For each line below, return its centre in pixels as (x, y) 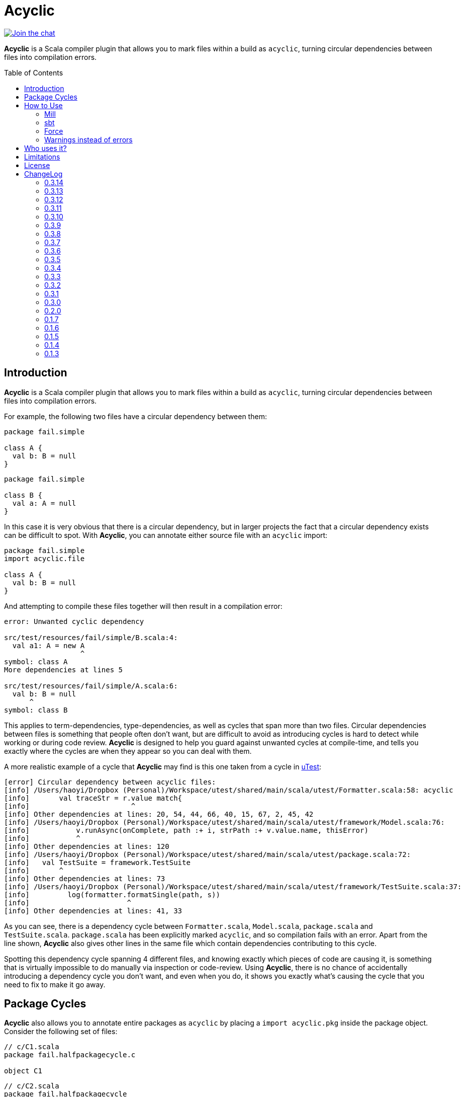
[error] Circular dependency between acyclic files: (110, 782)
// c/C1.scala (32, 1047)
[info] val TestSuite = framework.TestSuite (97, 862)
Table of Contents (34, 72)
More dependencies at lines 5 (64, 670)
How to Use (43, 105)
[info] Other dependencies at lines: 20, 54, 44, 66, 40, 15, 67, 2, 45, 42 (159, 814)
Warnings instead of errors (88, 139)
